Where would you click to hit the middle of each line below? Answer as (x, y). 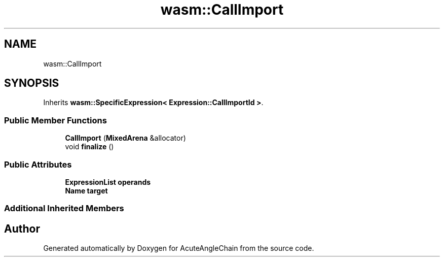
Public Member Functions (55, 120)
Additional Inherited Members (64, 208)
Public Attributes (38, 164)
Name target (86, 190)
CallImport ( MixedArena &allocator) (125, 138)
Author (22, 229)
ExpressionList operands (108, 182)
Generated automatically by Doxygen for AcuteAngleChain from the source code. (179, 248)
